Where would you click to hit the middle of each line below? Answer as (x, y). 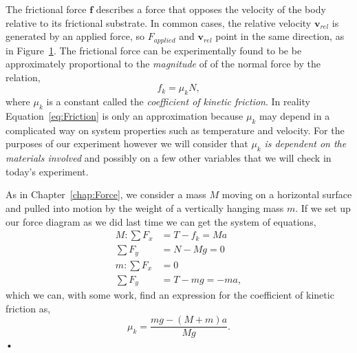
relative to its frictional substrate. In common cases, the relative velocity (159, 22)
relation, (23, 77)
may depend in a (294, 116)
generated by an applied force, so (75, 36)
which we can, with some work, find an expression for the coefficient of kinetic (170, 295)
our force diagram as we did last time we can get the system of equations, (161, 221)
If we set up (326, 207)
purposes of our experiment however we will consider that (127, 143)
